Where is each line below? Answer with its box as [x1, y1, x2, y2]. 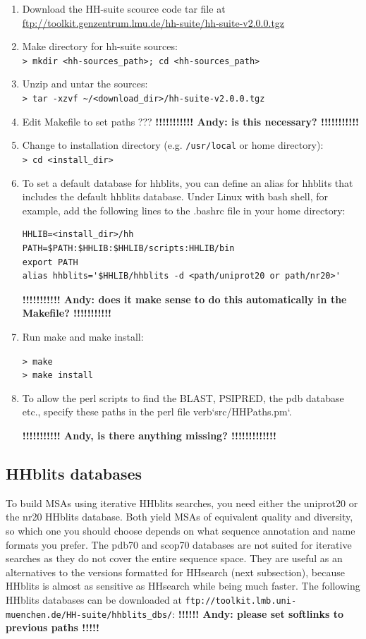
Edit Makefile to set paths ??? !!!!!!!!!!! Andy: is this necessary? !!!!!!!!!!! [22, 114, 359, 128]
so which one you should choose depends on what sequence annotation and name [6, 523, 355, 538]
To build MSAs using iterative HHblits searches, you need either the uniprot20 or [6, 495, 358, 510]
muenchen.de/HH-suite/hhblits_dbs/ [6, 609, 173, 620]
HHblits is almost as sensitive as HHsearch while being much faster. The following [6, 578, 360, 593]
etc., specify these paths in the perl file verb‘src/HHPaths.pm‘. [22, 404, 292, 419]
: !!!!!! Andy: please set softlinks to [172, 606, 344, 621]
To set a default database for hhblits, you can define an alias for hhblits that [22, 175, 353, 190]
